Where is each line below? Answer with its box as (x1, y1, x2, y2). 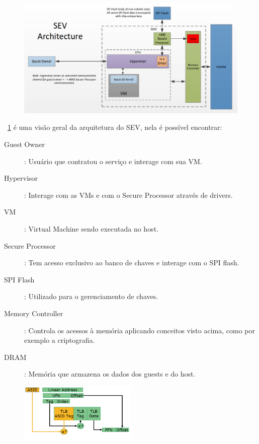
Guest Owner (4, 138, 45, 149)
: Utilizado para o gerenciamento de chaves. (24, 291, 158, 302)
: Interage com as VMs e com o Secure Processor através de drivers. (24, 189, 233, 200)
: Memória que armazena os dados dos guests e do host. (24, 368, 196, 379)
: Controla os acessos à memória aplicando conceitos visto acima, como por (24, 325, 255, 335)
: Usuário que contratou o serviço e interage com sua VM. (24, 156, 202, 166)
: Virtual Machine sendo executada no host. (24, 223, 158, 234)
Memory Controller (4, 308, 63, 318)
